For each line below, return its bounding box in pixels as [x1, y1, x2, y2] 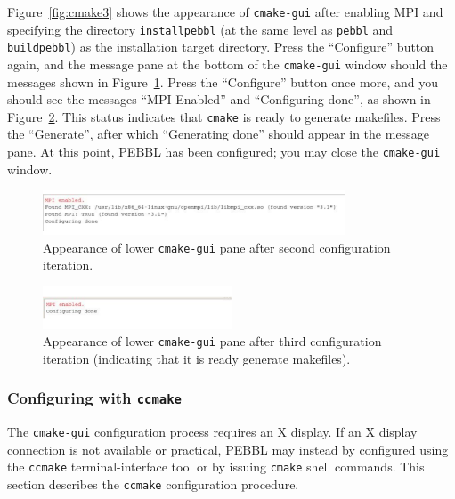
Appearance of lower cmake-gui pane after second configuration [43, 237, 391, 256]
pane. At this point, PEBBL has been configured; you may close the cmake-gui [7, 142, 441, 161]
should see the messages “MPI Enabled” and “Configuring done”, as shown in [7, 90, 431, 109]
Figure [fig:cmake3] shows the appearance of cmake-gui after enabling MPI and [7, 3, 443, 20]
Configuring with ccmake [7, 387, 182, 409]
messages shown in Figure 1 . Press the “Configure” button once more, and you [7, 72, 438, 91]
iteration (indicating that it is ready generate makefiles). [43, 349, 351, 367]
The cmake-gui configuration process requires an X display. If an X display [7, 423, 418, 441]
